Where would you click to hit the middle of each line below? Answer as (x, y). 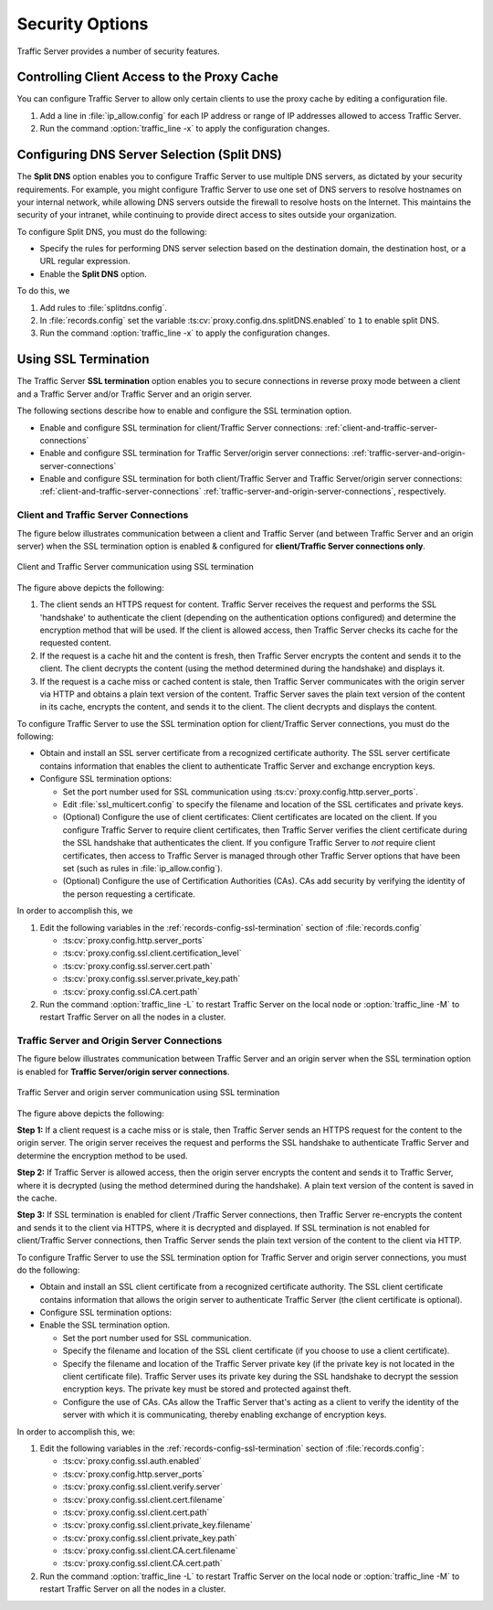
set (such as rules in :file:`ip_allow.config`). (143, 868)
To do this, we (43, 291)
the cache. (37, 1198)
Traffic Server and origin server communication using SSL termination (148, 1093)
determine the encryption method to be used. (102, 1156)
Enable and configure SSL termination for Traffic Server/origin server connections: (195, 453)
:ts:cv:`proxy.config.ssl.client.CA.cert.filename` (151, 1551)
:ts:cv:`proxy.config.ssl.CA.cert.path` (131, 991)
